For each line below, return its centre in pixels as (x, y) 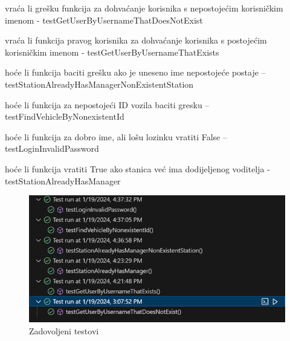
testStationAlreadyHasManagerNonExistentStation (99, 84)
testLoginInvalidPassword (52, 148)
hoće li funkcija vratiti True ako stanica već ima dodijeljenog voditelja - (137, 168)
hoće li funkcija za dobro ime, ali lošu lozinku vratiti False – (116, 136)
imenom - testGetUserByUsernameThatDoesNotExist (104, 20)
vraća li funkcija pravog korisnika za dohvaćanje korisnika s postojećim (136, 40)
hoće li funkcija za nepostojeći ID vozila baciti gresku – (107, 104)
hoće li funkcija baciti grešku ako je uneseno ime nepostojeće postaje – (135, 72)
